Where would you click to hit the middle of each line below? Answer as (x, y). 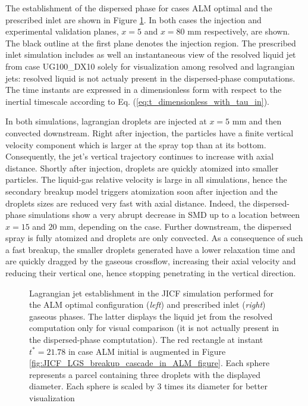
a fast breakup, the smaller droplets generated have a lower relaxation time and (150, 249)
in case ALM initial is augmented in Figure (147, 351)
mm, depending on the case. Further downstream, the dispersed (176, 226)
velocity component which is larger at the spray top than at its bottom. (136, 144)
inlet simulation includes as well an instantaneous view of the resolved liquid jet (151, 54)
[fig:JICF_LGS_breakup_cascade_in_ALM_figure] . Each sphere (150, 363)
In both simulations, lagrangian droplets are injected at (106, 121)
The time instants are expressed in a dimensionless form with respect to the (144, 90)
